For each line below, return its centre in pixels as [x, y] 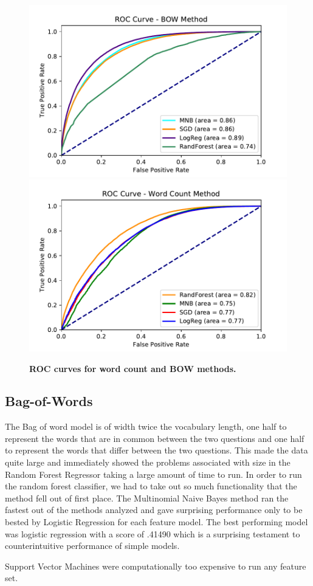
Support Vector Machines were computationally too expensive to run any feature [156, 566]
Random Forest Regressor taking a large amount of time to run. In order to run [153, 474]
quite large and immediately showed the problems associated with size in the [148, 462]
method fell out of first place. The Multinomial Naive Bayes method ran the [147, 498]
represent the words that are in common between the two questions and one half [155, 438]
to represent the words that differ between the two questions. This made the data [156, 450]
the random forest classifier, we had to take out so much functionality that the [151, 486]
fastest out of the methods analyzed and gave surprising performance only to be [154, 510]
